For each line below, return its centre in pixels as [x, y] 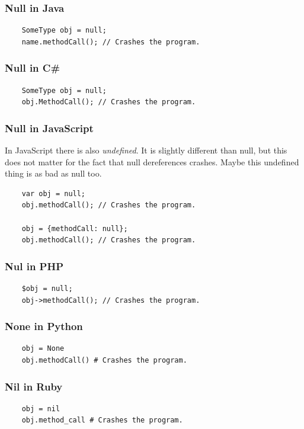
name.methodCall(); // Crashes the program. [111, 42]
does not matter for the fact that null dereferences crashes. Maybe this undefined [152, 161]
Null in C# [33, 68]
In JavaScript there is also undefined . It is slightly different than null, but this [146, 150]
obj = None [43, 349]
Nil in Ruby [34, 386]
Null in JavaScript [49, 128]
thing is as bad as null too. [53, 173]
